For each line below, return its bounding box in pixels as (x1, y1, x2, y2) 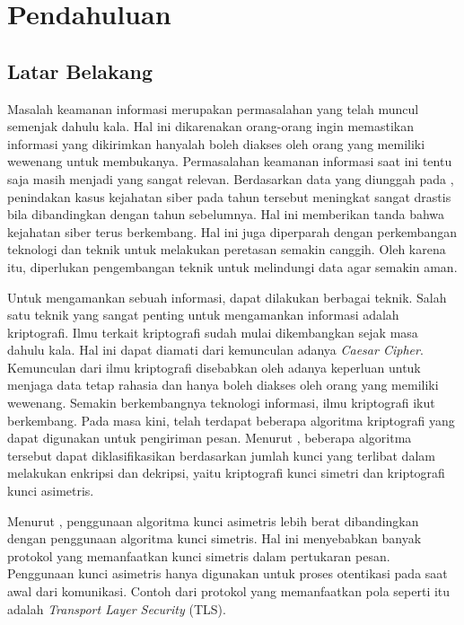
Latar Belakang (7, 57, 153, 84)
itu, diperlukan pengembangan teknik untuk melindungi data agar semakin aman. (7, 257, 458, 276)
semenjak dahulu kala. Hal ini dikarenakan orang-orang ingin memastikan (7, 117, 414, 136)
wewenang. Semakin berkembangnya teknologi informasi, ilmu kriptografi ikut (7, 393, 435, 412)
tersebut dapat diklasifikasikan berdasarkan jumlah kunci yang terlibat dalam (7, 445, 435, 464)
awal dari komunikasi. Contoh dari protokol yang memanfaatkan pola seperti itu (7, 582, 451, 601)
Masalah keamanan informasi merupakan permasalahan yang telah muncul (7, 99, 419, 118)
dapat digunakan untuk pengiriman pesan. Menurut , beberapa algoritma (7, 428, 412, 447)
